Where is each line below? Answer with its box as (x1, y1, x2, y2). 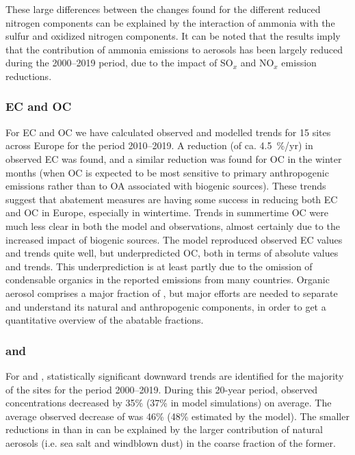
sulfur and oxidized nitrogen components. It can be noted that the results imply (5, 29, 341, 43)
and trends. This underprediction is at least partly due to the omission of (5, 259, 313, 273)
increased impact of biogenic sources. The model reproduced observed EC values (5, 232, 343, 246)
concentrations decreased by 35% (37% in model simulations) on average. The (5, 395, 332, 410)
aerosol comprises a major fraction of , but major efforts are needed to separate (5, 285, 338, 300)
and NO (240, 55, 274, 70)
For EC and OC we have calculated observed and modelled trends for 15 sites (5, 125, 331, 139)
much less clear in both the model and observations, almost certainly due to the (5, 218, 340, 233)
